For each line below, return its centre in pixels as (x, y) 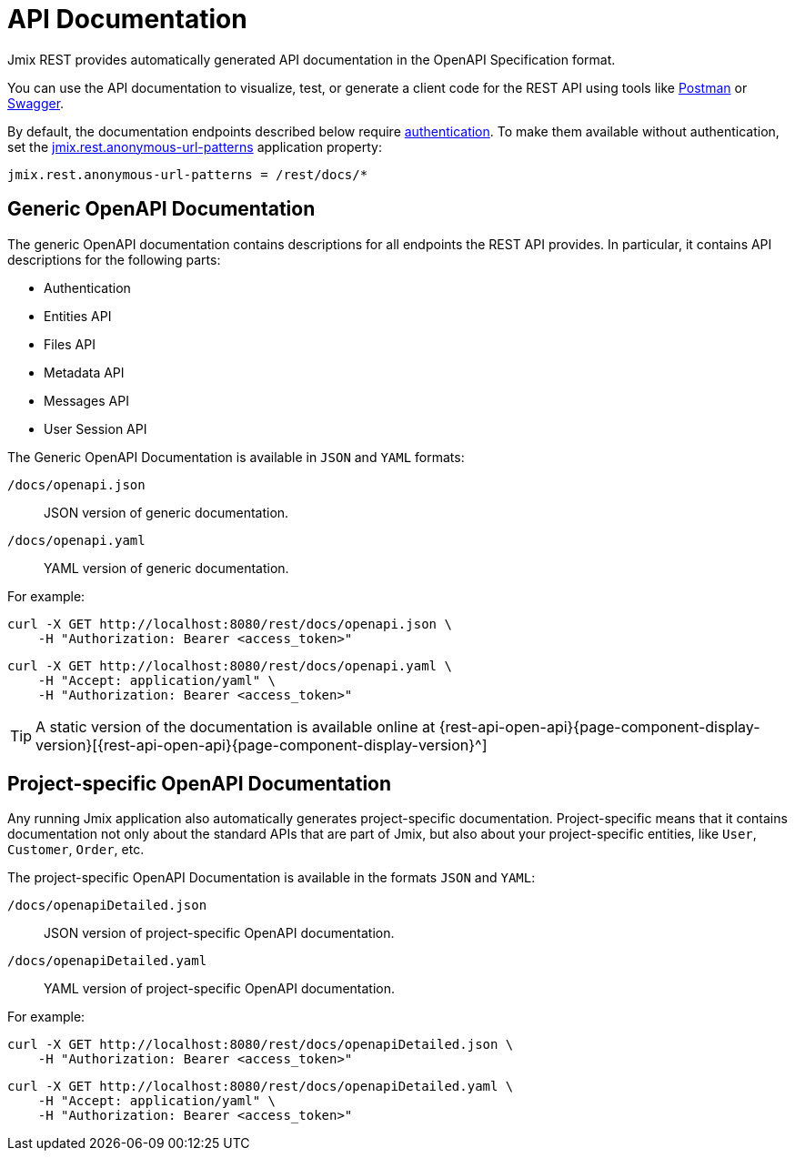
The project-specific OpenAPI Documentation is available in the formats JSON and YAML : (272, 878)
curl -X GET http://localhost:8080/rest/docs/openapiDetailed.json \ (261, 1045)
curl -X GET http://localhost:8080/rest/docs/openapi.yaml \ (230, 665)
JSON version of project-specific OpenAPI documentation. (219, 933)
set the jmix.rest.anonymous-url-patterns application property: (195, 146)
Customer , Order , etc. (76, 850)
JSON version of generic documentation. (166, 512)
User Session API (96, 428)
